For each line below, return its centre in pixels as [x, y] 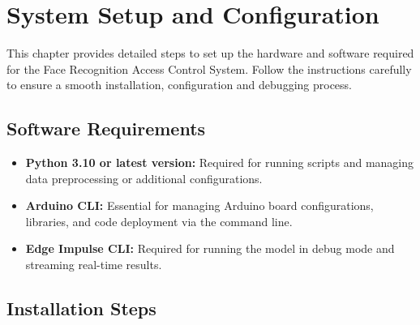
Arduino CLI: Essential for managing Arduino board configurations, [199, 205]
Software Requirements [106, 128]
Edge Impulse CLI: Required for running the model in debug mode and [210, 248]
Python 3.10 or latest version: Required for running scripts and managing [220, 162]
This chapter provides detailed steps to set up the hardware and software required [210, 53]
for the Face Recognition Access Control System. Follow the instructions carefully [209, 68]
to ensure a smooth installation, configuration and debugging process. [179, 85]
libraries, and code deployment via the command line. [159, 221]
